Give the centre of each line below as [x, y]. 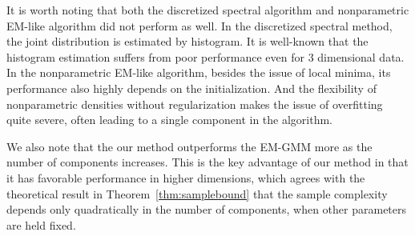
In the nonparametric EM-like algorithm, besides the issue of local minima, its [199, 72]
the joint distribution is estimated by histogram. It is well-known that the [187, 41]
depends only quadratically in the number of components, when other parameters [207, 209]
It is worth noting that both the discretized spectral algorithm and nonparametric [208, 10]
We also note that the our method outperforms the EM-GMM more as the [189, 146]
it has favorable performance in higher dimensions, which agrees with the [186, 177]
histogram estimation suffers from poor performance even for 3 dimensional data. [205, 56]
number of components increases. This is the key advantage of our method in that [207, 162]
